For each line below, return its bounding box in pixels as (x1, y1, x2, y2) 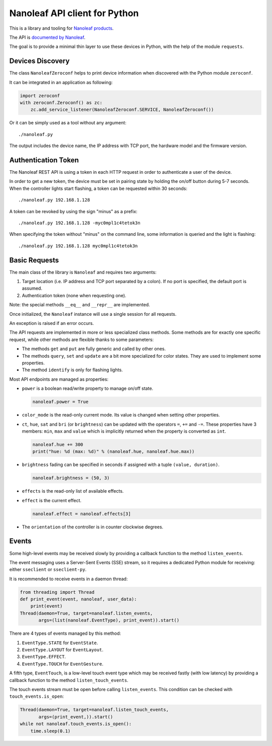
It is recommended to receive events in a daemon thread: (9, 576, 128, 582)
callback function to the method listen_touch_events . (9, 677, 128, 683)
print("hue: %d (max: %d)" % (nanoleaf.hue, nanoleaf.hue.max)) (32, 449, 195, 454)
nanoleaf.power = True (32, 399, 89, 405)
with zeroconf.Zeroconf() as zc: (20, 100, 103, 105)
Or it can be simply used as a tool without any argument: (9, 120, 127, 126)
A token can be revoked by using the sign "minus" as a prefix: (9, 208, 138, 214)
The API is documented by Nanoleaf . (9, 34, 86, 40)
